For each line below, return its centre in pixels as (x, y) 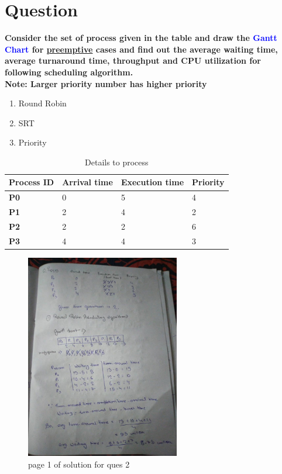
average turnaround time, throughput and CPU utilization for (133, 60)
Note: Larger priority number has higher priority (106, 83)
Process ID (32, 182)
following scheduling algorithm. (69, 72)
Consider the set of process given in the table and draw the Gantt (141, 38)
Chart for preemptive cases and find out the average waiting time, (141, 49)
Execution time (152, 182)
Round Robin (42, 103)
